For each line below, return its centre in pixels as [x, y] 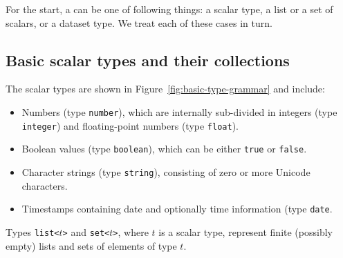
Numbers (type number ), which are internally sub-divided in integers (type [179, 111]
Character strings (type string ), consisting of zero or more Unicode [166, 171]
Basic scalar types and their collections [148, 60]
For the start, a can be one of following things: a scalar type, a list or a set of [169, 9]
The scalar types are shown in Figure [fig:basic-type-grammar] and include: [165, 89]
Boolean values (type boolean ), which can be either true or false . [164, 149]
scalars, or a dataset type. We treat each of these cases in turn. [139, 22]
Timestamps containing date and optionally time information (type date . [177, 209]
